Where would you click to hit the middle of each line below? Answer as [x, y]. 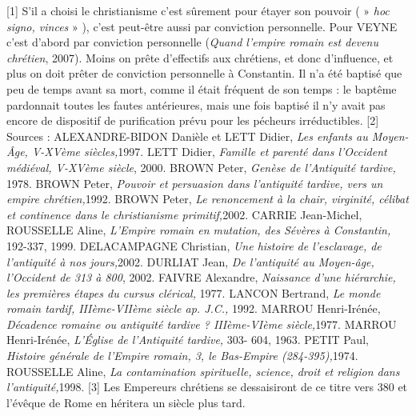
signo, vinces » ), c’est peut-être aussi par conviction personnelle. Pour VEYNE [202, 26]
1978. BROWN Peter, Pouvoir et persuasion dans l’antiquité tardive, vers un [195, 183]
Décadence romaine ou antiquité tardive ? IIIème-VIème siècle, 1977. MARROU [202, 324]
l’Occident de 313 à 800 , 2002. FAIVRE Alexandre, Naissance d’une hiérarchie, [201, 277]
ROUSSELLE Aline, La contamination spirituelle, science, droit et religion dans [203, 371]
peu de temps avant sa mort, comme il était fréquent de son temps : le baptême [202, 88]
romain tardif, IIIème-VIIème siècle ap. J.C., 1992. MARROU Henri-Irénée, [194, 308]
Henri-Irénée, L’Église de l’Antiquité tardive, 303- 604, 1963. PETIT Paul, [188, 340]
